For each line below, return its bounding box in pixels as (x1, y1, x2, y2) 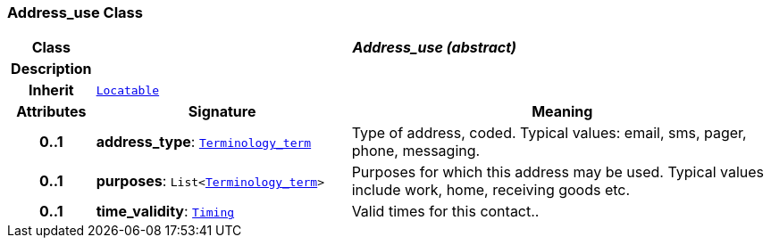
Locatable (96, 83, 160, 97)
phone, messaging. (351, 142, 481, 160)
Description (11, 60, 92, 78)
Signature (188, 102, 256, 121)
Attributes (16, 102, 87, 121)
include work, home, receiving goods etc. (351, 181, 631, 200)
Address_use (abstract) (352, 38, 517, 57)
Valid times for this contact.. (351, 202, 540, 221)
